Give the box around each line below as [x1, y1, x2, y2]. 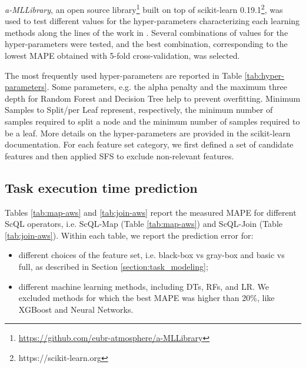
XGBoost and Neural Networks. [18, 303, 134, 315]
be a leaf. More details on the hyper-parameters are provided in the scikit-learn [5, 126, 291, 139]
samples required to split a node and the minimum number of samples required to [5, 115, 300, 127]
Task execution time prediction [5, 178, 198, 196]
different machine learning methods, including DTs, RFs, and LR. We [18, 280, 269, 292]
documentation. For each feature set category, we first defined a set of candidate [5, 138, 294, 150]
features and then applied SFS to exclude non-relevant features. [5, 149, 234, 162]
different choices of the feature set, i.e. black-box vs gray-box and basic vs [18, 249, 285, 261]
